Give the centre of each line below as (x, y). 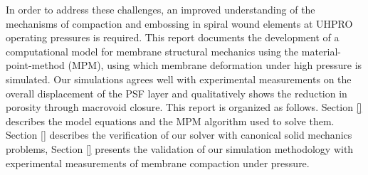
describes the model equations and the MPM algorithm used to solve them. (170, 121)
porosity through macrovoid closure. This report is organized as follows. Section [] (184, 107)
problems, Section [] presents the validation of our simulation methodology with (180, 148)
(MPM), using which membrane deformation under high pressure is (215, 65)
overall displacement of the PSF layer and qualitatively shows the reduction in (177, 93)
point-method (35, 65)
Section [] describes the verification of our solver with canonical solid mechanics (179, 135)
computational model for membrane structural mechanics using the (152, 51)
